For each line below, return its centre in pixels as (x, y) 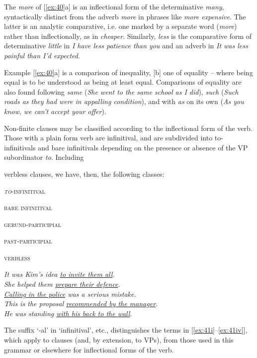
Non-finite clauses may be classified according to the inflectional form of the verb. (128, 128)
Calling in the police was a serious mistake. (70, 294)
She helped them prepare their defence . (62, 284)
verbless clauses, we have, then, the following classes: (84, 174)
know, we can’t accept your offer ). (55, 111)
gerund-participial (33, 224)
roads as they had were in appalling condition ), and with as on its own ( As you (124, 101)
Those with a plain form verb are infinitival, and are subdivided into (108, 138)
